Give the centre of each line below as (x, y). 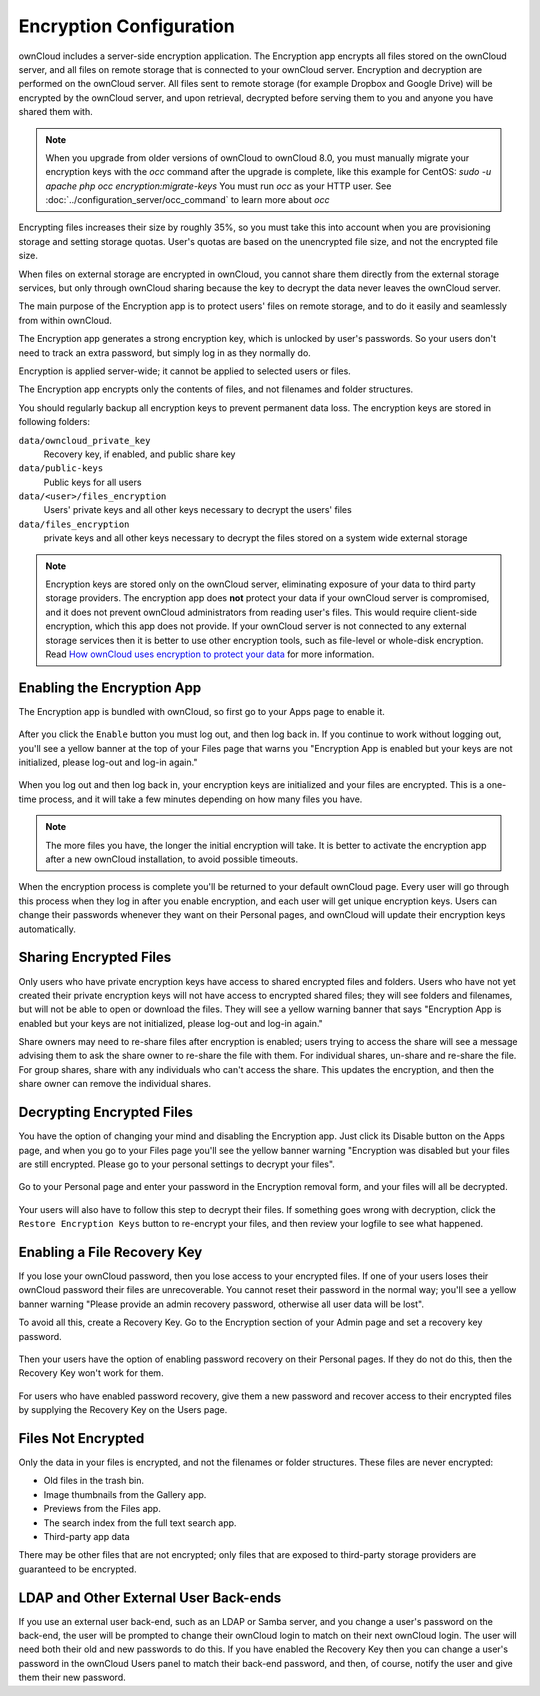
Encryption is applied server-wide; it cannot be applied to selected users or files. (185, 371)
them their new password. (72, 1677)
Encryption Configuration (126, 26)
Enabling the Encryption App (110, 687)
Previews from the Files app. (102, 1509)
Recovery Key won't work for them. (91, 1373)
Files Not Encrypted (81, 1438)
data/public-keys (61, 468)
